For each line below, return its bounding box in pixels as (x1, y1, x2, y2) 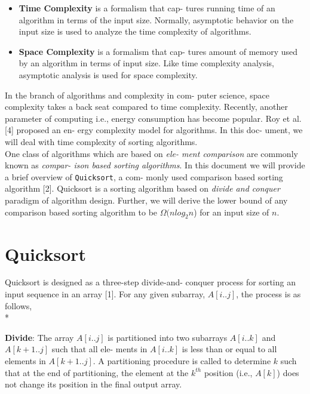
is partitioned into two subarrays (108, 331, 228, 343)
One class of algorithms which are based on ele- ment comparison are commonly (5, 147, 298, 159)
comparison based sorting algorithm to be (5, 205, 158, 218)
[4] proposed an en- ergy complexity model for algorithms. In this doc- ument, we (5, 124, 303, 136)
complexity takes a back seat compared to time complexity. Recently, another (5, 100, 288, 113)
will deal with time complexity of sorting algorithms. (5, 135, 198, 147)
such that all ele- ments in (51, 343, 148, 355)
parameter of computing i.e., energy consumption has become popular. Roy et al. (5, 112, 302, 124)
